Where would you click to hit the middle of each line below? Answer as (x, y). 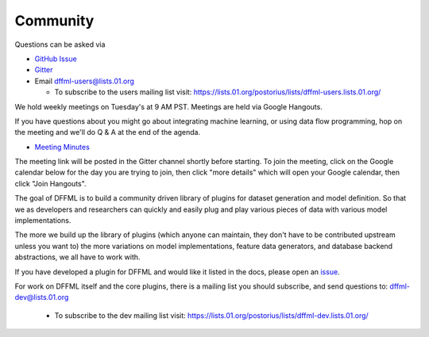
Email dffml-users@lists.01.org (85, 81)
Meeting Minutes (62, 147)
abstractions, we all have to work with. (77, 257)
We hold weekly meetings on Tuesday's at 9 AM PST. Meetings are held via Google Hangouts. (169, 106)
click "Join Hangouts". (50, 183)
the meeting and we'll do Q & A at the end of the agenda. (108, 132)
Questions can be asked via (60, 44)
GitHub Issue (56, 59)
